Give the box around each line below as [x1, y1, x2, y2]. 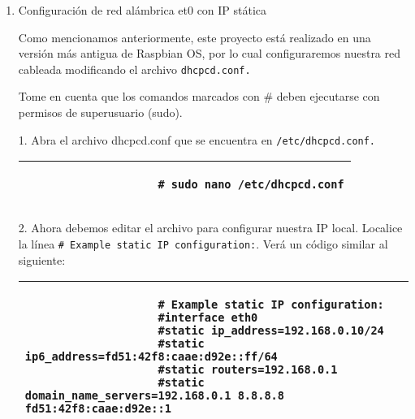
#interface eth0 [158, 311, 258, 325]
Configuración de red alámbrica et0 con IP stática [18, 2, 267, 18]
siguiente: [18, 251, 66, 268]
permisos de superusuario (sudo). [18, 104, 183, 121]
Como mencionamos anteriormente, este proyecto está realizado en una [18, 28, 371, 45]
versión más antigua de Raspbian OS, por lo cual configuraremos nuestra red [18, 45, 401, 62]
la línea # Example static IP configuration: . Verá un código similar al [18, 235, 388, 252]
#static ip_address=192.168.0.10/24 [158, 324, 384, 338]
